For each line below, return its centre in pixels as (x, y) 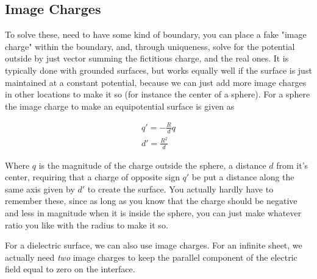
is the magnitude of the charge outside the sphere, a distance (152, 165)
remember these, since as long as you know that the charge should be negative (151, 201)
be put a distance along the (243, 177)
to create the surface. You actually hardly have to (180, 189)
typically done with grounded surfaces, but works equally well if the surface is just (158, 70)
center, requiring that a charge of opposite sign (92, 177)
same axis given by (40, 189)
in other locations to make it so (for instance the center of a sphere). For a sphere (158, 94)
